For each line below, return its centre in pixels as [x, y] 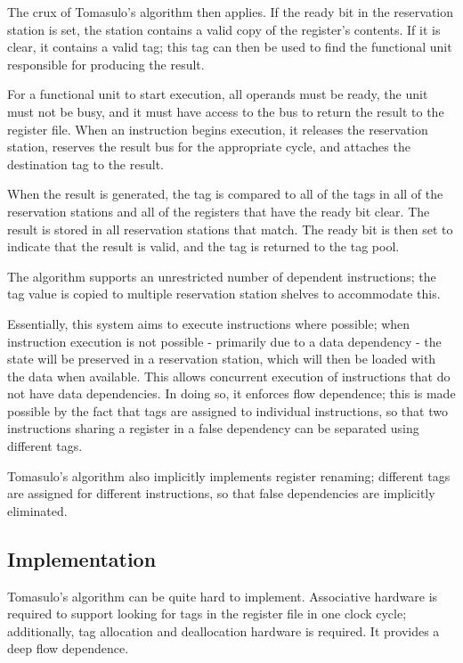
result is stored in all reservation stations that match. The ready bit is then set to [230, 229]
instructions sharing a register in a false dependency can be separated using [213, 428]
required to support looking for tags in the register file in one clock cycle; [207, 614]
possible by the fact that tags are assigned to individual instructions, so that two [227, 410]
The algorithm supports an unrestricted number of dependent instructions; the [222, 276]
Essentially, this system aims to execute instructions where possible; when [209, 323]
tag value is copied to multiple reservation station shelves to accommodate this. [224, 294]
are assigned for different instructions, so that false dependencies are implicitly [221, 493]
